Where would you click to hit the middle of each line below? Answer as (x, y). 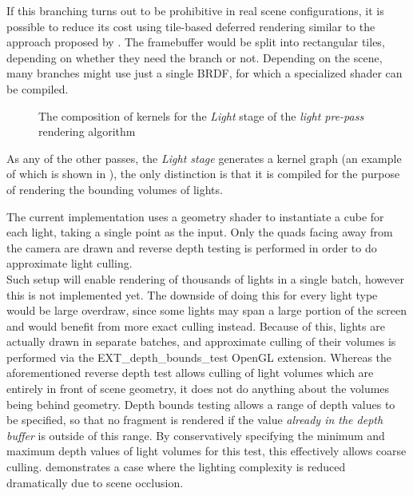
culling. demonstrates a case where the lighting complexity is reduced (176, 467)
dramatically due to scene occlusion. (95, 482)
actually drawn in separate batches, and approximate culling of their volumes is (201, 341)
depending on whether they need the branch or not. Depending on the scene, (195, 57)
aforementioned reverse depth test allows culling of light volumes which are (190, 373)
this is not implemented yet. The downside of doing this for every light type (192, 294)
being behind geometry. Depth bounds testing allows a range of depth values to (201, 404)
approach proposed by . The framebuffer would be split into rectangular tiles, (196, 42)
